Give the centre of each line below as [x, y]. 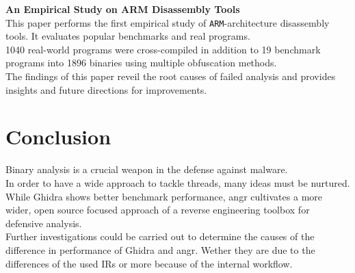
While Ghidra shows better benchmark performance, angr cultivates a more [164, 196]
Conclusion [58, 136]
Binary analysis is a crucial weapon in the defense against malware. [147, 169]
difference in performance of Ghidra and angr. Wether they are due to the [160, 249]
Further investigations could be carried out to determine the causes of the [160, 236]
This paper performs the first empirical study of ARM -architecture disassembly [168, 22]
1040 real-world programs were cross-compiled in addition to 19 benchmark [163, 49]
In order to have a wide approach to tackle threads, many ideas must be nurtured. [178, 182]
